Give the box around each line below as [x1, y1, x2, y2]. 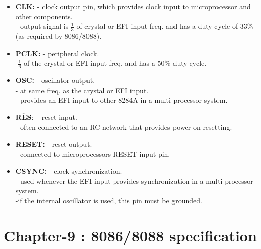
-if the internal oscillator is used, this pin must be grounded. [15, 195, 202, 205]
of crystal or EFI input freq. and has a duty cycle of [76, 21, 238, 31]
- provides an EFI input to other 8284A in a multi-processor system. [15, 95, 228, 105]
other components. [15, 11, 73, 21]
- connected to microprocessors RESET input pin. [15, 148, 170, 159]
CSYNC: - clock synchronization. [15, 165, 122, 176]
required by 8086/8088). [27, 31, 102, 41]
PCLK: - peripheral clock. [15, 48, 99, 58]
